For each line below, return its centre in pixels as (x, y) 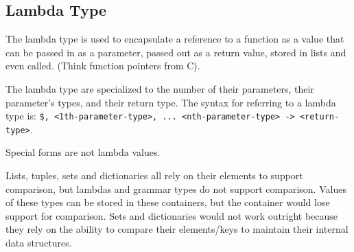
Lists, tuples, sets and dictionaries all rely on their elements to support (154, 175)
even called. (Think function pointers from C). (103, 66)
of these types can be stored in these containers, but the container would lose (168, 202)
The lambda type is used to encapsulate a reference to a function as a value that (175, 39)
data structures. (39, 243)
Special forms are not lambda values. (83, 152)
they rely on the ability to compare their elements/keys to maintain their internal (177, 229)
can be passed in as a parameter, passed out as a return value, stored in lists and (176, 52)
